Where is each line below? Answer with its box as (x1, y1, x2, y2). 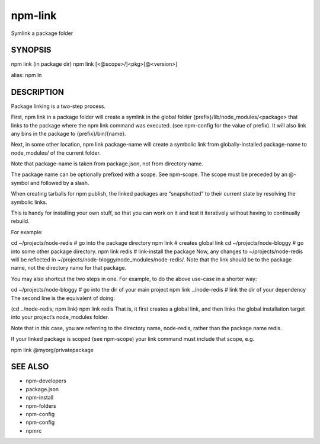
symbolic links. (11, 199, 47, 206)
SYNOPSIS (11, 45, 52, 55)
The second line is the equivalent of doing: (11, 294, 116, 302)
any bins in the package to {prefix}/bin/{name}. (11, 130, 127, 137)
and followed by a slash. (30, 179, 89, 186)
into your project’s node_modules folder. (11, 314, 110, 321)
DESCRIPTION (11, 87, 65, 97)
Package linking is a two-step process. (11, 103, 106, 110)
